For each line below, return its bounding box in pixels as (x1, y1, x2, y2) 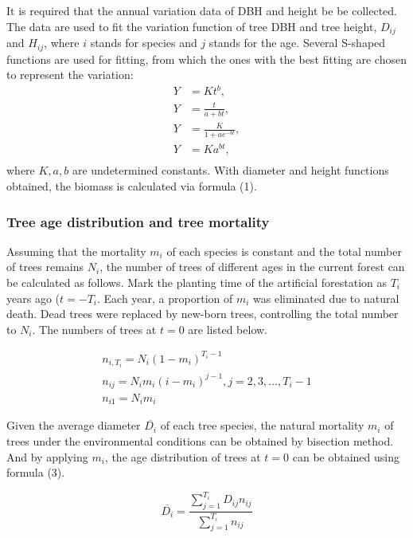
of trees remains (6, 258, 84, 275)
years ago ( (6, 289, 60, 306)
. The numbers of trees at (32, 320, 157, 337)
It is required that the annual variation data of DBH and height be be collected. (6, 2, 397, 18)
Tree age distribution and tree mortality (6, 211, 270, 231)
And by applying (6, 448, 88, 465)
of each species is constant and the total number (166, 242, 402, 259)
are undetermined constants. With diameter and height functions (72, 162, 389, 179)
